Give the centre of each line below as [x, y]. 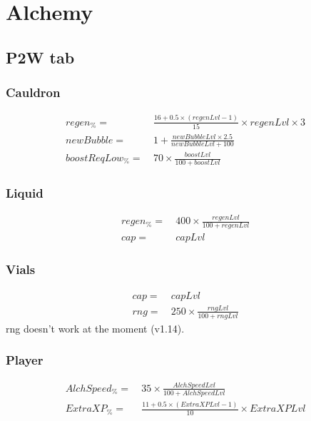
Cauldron [33, 92]
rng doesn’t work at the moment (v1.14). [95, 328]
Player [25, 360]
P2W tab [40, 57]
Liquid [25, 192]
